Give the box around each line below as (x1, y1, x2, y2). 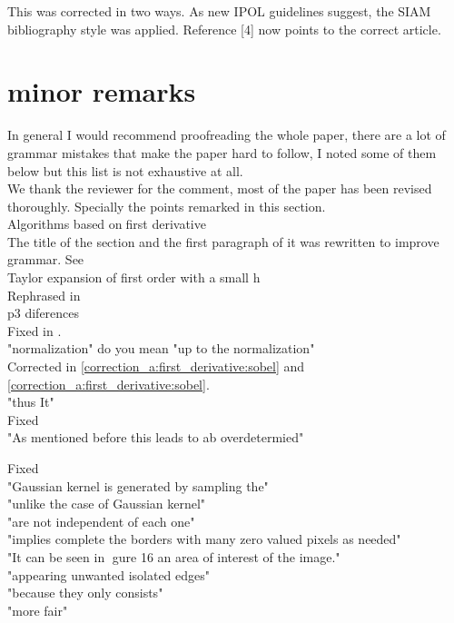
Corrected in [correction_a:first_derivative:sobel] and (7, 357, 305, 376)
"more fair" (7, 600, 68, 619)
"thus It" (7, 392, 54, 411)
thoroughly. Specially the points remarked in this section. (7, 196, 326, 215)
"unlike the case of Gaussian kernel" (7, 494, 206, 513)
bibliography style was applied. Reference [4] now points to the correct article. (7, 19, 441, 38)
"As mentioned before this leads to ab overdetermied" (7, 428, 304, 447)
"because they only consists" (7, 583, 163, 602)
